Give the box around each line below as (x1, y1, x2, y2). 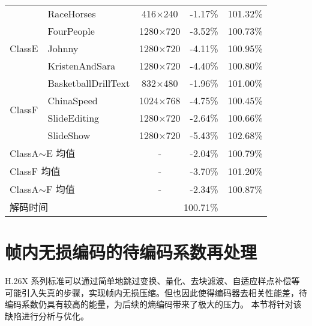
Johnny (47, 41, 79, 55)
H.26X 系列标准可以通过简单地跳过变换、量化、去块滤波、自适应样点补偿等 (5, 274, 300, 287)
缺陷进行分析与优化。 (5, 309, 89, 322)
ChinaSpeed (47, 93, 98, 107)
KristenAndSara (47, 59, 116, 73)
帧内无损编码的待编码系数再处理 (5, 240, 257, 264)
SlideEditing (47, 111, 100, 125)
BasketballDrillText (47, 76, 130, 90)
